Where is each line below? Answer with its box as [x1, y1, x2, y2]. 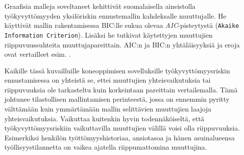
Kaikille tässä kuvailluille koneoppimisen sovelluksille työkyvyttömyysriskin [4, 65, 230, 75]
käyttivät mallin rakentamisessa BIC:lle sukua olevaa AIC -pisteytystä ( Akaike [4, 20, 239, 30]
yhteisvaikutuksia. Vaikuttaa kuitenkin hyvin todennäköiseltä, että [4, 113, 204, 123]
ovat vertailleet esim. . [4, 49, 71, 59]
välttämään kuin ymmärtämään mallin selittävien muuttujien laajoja [4, 104, 212, 114]
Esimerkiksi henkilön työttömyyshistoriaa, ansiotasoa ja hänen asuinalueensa [4, 132, 235, 142]
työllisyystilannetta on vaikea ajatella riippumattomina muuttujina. [4, 142, 207, 152]
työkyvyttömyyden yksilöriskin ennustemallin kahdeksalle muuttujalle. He [4, 10, 226, 21]
